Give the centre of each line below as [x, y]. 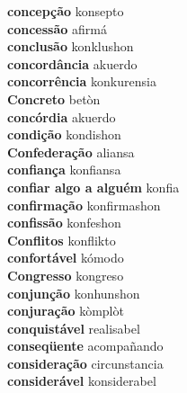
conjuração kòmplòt [66, 311]
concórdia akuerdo [62, 116]
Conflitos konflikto [62, 240]
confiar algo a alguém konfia [93, 187]
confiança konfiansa [64, 170]
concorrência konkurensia [82, 81]
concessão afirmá [57, 28]
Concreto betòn [54, 98]
